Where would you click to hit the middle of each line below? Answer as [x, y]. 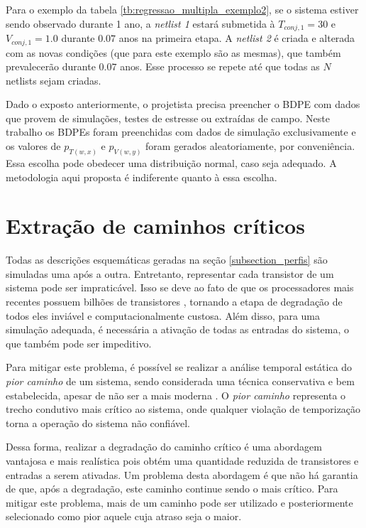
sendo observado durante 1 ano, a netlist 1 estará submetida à [140, 23]
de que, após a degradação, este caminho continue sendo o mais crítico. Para [172, 489]
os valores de [33, 146]
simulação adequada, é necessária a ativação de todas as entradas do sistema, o [178, 329]
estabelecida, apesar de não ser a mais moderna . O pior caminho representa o [176, 395]
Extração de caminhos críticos [155, 226]
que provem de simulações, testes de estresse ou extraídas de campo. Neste [168, 118]
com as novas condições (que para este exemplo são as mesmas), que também [173, 52]
